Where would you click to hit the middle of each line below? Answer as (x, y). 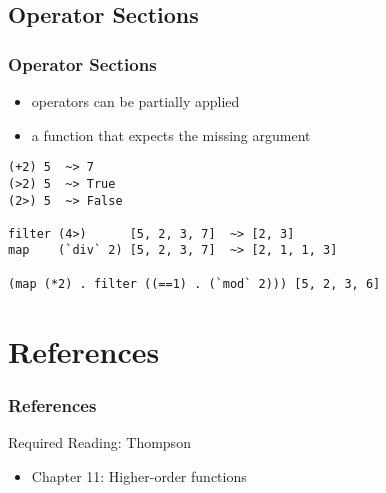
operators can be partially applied (135, 101)
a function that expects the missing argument (171, 134)
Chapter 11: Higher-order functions (139, 475)
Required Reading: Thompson (99, 442)
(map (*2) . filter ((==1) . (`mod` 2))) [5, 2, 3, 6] (194, 283)
